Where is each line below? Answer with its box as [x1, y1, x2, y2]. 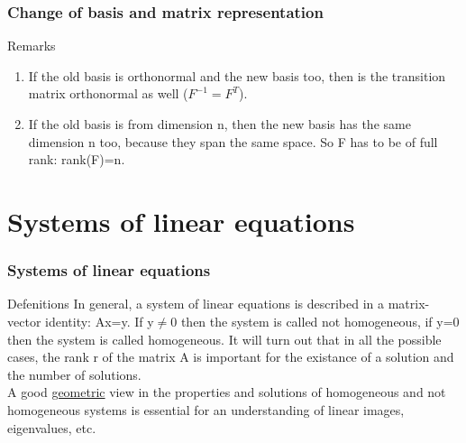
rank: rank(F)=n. [28, 150, 125, 169]
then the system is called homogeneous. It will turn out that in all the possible [7, 329, 442, 348]
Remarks [7, 36, 56, 55]
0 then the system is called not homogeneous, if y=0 [170, 311, 460, 330]
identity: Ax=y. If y [45, 311, 154, 330]
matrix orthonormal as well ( [28, 84, 188, 103]
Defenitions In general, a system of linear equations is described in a [7, 294, 385, 313]
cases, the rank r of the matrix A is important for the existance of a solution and [7, 347, 454, 366]
